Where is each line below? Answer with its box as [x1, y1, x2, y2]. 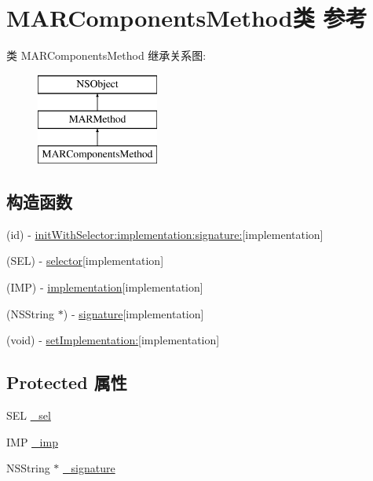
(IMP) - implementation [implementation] [6, 279, 203, 296]
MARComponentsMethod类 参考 [6, 2, 368, 34]
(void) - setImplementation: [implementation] [6, 332, 220, 348]
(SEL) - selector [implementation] [6, 252, 164, 269]
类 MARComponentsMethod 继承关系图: [6, 47, 207, 64]
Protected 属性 [6, 370, 127, 395]
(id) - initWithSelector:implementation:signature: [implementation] [6, 226, 324, 242]
